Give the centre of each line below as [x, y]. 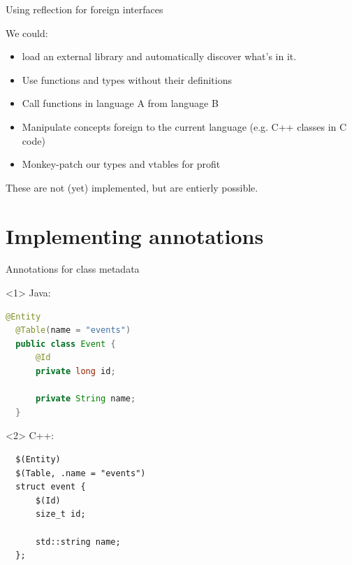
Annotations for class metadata [73, 269]
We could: [27, 33]
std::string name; [78, 542]
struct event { [51, 487]
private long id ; [75, 372]
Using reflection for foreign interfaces [85, 9]
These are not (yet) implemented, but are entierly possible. [132, 187]
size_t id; [60, 514]
